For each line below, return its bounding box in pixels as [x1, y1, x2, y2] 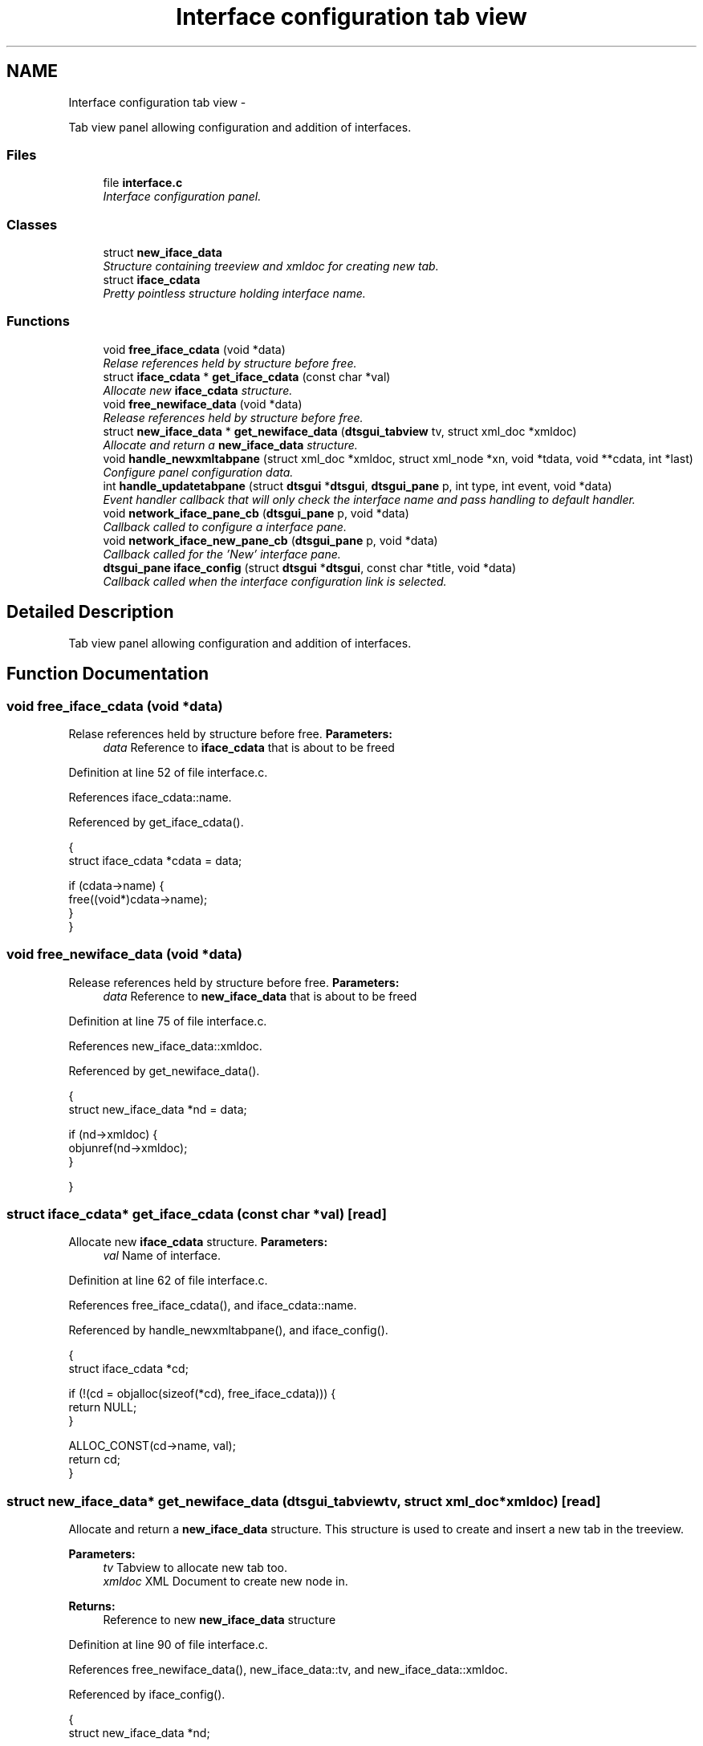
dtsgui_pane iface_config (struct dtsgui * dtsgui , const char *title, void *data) [103, 560, 517, 575]
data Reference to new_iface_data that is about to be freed [103, 989, 417, 1003]
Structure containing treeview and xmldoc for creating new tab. [103, 259, 439, 274]
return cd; [68, 1452, 120, 1467]
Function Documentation [6, 664, 209, 684]
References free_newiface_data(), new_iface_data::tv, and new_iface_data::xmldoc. [68, 1663, 508, 1677]
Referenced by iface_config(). [68, 1687, 226, 1702]
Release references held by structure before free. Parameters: [68, 975, 400, 989]
